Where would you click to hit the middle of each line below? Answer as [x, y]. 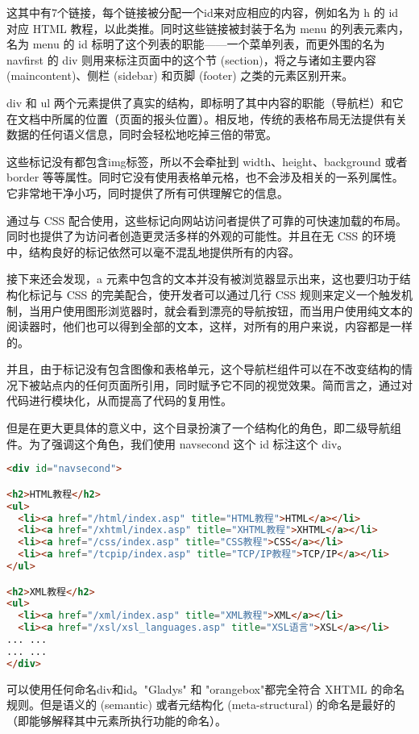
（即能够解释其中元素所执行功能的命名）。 [116, 720]
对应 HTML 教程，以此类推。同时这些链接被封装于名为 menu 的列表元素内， [208, 28]
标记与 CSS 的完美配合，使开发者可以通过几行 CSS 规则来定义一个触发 [215, 294]
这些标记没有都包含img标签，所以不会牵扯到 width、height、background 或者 [207, 161]
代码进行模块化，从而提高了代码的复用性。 [119, 400]
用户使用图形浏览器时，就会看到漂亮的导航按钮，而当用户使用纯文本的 [226, 310]
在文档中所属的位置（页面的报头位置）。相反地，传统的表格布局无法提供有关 [207, 118]
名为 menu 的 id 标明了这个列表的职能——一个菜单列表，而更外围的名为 [196, 44]
